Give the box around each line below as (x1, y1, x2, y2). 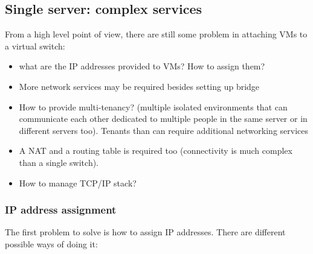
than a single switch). (19, 156, 99, 168)
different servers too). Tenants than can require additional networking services (19, 124, 309, 136)
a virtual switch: (5, 39, 65, 52)
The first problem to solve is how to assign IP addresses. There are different (5, 226, 286, 238)
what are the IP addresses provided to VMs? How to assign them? (19, 60, 265, 72)
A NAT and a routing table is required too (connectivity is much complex (19, 144, 292, 157)
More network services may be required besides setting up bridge (19, 80, 260, 92)
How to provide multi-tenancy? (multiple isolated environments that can (19, 100, 288, 113)
